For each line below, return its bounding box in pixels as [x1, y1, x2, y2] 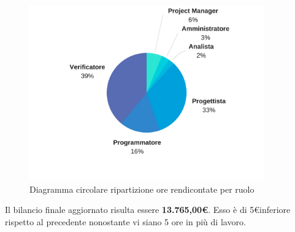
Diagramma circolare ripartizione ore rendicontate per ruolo [29, 182, 255, 195]
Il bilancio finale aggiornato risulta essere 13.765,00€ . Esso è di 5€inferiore [5, 203, 291, 216]
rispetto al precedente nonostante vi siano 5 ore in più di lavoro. [5, 215, 246, 228]
